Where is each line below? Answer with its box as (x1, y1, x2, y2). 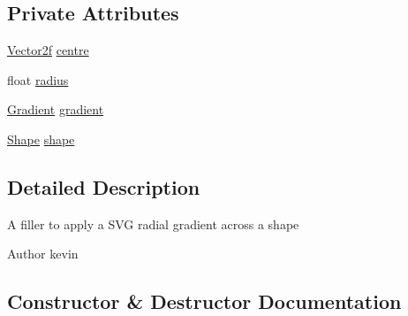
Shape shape (7, 129, 75, 148)
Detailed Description (7, 173, 200, 200)
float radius (7, 70, 69, 89)
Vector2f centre (7, 41, 89, 59)
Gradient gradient (7, 100, 104, 119)
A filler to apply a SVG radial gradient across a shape (7, 214, 299, 233)
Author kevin (7, 244, 79, 263)
